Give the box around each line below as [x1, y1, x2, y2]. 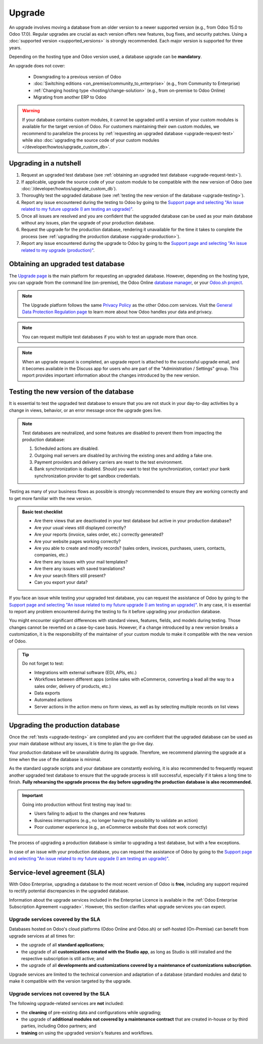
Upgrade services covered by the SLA [9, 916, 101, 923]
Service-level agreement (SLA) [9, 868, 105, 877]
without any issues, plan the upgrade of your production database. [21, 220, 155, 226]
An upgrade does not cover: [9, 62, 65, 68]
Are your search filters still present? [34, 572, 106, 578]
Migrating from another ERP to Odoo [33, 94, 107, 100]
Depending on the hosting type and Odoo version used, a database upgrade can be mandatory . [9, 54, 202, 60]
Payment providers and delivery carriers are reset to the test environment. [34, 459, 183, 465]
